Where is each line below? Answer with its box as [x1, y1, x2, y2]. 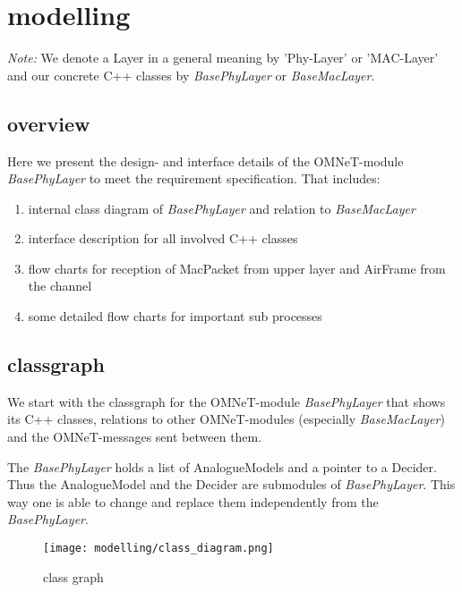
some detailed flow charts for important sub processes [28, 307, 322, 326]
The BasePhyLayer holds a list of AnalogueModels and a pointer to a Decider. [7, 457, 437, 476]
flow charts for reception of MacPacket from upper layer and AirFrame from [28, 258, 446, 277]
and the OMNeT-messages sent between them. [7, 427, 262, 446]
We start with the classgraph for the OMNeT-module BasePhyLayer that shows [7, 392, 446, 410]
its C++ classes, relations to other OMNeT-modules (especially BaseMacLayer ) [7, 410, 445, 428]
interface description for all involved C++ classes [28, 229, 298, 248]
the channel [28, 276, 92, 295]
